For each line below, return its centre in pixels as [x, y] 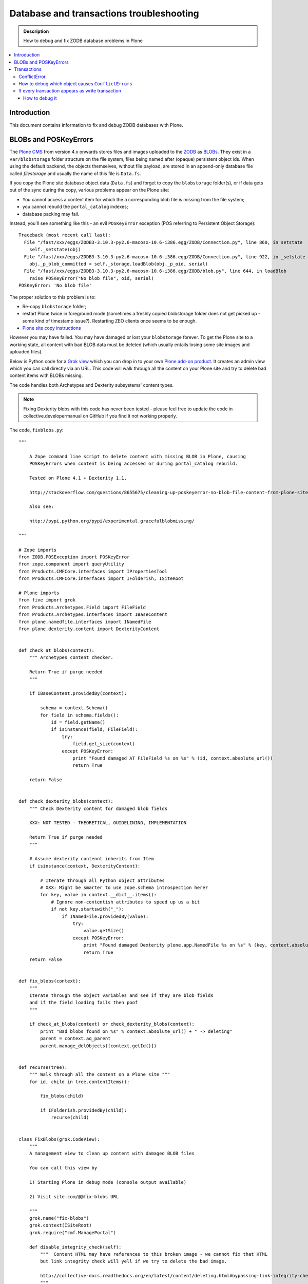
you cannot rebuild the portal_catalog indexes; [75, 207]
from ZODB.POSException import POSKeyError [74, 557]
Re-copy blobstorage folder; [54, 306]
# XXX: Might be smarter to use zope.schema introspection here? [124, 888]
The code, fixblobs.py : [36, 430]
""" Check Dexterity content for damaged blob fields [98, 808]
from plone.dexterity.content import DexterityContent [89, 629]
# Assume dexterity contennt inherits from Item [91, 859]
